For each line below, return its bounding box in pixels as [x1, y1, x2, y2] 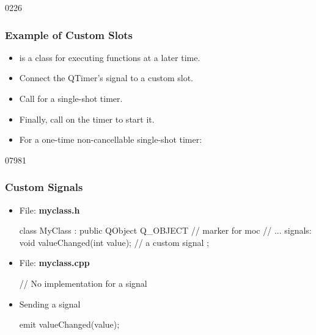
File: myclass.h [19, 203, 80, 216]
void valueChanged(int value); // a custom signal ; [19, 236, 209, 248]
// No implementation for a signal [19, 276, 147, 289]
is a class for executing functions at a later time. [19, 51, 200, 63]
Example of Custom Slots [5, 27, 133, 42]
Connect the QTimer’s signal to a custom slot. [19, 71, 193, 84]
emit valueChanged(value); [19, 318, 120, 331]
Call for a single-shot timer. [19, 92, 123, 104]
